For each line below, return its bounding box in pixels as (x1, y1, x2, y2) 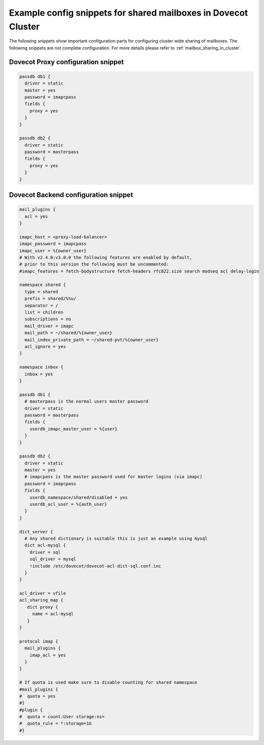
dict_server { (19, 529, 53, 534)
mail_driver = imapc (24, 323, 74, 329)
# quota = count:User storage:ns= (19, 714, 105, 720)
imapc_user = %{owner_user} (19, 248, 87, 253)
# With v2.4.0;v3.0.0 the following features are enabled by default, (19, 255, 193, 260)
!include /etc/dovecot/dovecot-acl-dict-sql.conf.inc (29, 563, 161, 569)
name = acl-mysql (32, 611, 74, 617)
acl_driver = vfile (19, 591, 66, 596)
